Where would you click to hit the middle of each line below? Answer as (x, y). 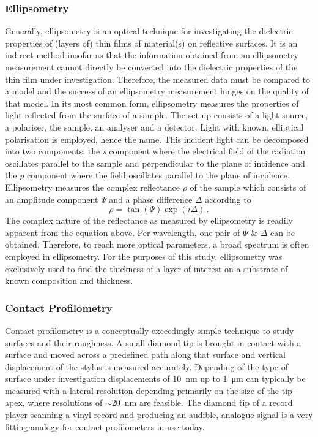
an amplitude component (52, 199)
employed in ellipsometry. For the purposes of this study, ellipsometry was (144, 256)
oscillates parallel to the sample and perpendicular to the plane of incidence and (155, 163)
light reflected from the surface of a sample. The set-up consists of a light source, (157, 115)
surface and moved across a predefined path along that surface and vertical (146, 355)
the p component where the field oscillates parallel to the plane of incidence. (147, 175)
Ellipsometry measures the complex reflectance (92, 187)
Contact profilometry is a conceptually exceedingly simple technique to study (150, 330)
